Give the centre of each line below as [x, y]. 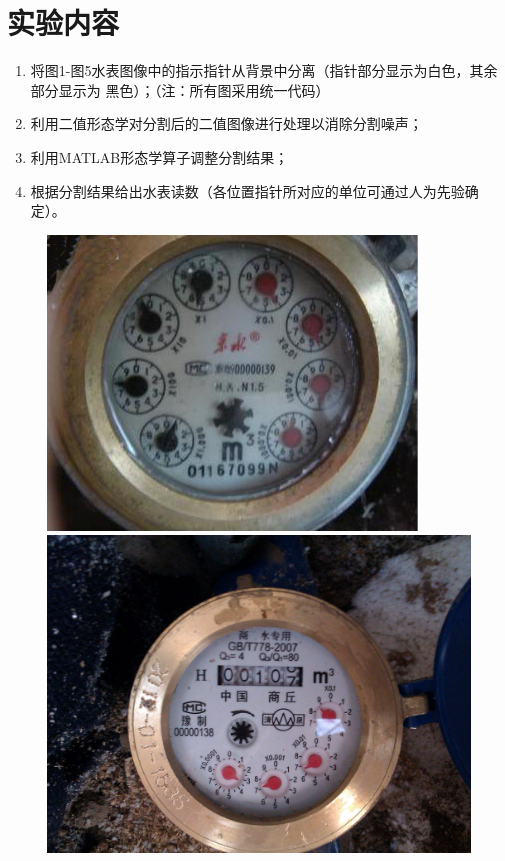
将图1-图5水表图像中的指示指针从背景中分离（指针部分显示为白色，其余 [264, 70]
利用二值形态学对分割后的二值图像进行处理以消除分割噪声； [226, 123]
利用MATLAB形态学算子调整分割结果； [159, 156]
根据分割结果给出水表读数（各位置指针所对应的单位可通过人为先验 [247, 190]
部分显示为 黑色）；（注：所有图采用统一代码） [180, 89]
